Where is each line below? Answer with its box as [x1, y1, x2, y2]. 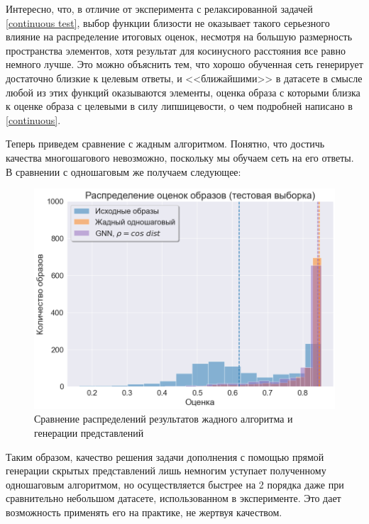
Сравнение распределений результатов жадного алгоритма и [34, 411, 293, 426]
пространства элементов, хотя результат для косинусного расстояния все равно [6, 43, 346, 57]
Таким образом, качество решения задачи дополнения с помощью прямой [6, 449, 324, 464]
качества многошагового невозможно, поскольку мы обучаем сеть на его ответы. [6, 150, 354, 165]
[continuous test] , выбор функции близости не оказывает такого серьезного [6, 15, 330, 30]
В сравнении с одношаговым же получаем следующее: [6, 164, 241, 179]
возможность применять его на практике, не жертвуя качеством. [6, 505, 282, 520]
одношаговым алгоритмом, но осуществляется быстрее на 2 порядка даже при [6, 476, 344, 491]
